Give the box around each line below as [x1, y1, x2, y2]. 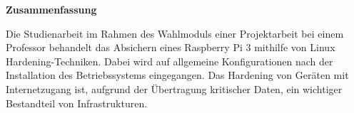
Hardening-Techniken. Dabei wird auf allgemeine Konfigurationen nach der [6, 53, 333, 68]
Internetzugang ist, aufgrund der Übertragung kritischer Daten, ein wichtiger [6, 81, 343, 96]
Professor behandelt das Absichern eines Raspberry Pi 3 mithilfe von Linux [6, 40, 335, 55]
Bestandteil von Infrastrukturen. [6, 95, 148, 110]
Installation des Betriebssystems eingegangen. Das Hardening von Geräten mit [6, 68, 349, 82]
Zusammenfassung [6, 2, 97, 16]
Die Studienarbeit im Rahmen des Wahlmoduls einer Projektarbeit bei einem [6, 26, 344, 41]
